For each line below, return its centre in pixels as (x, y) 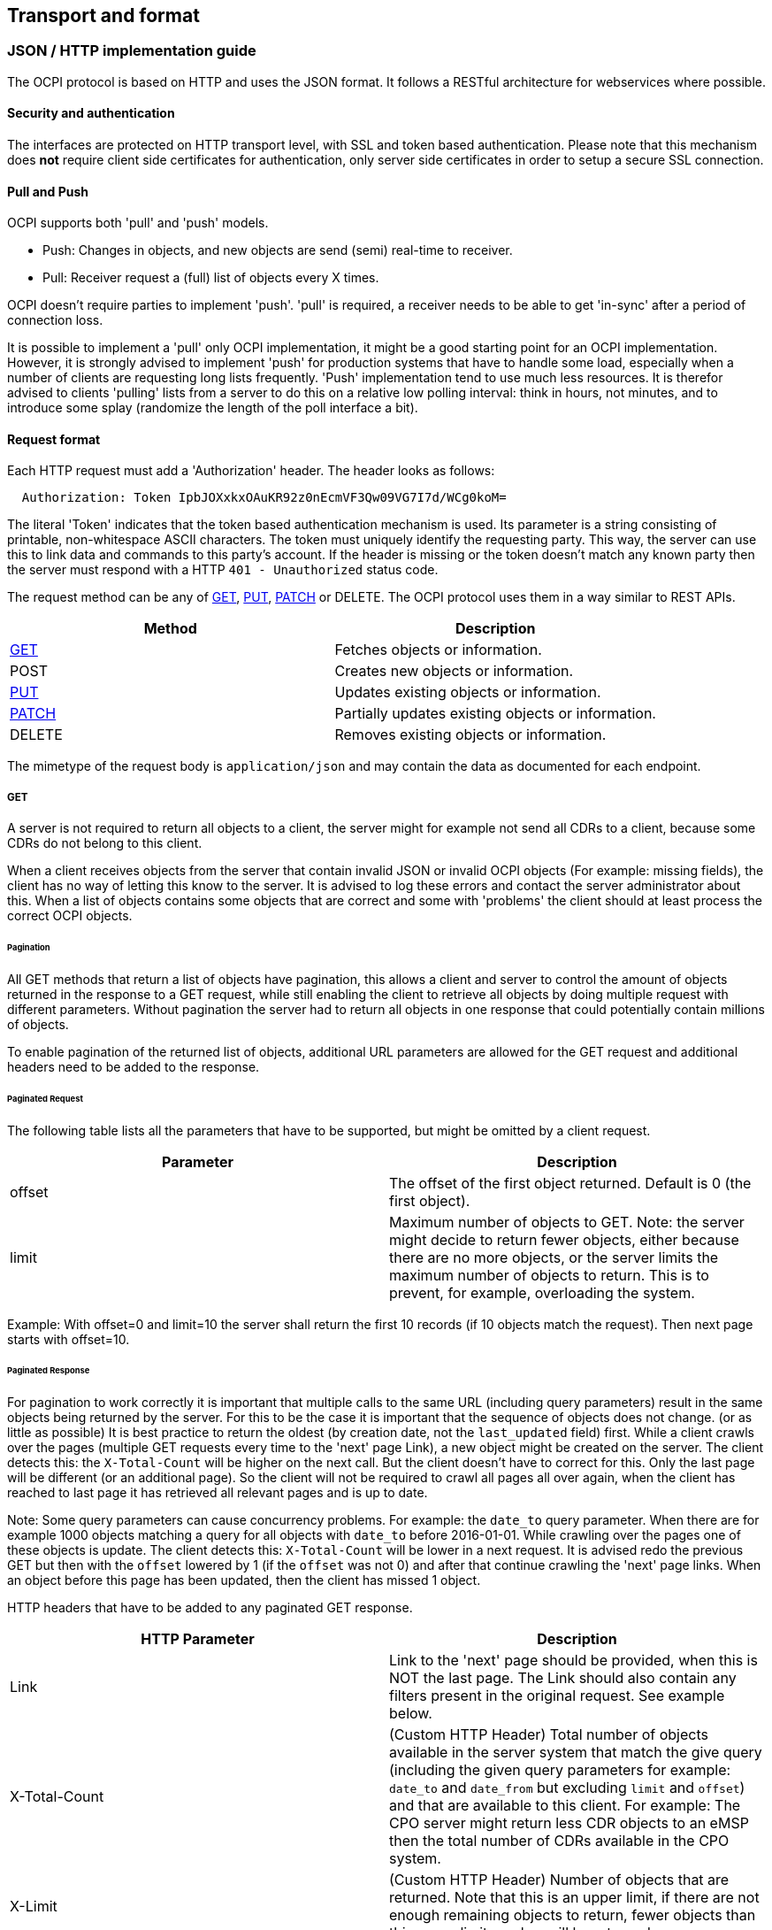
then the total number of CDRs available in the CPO (559, 1841)
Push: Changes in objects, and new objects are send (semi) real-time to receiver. (278, 250)
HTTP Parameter (198, 1639)
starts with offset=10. (69, 1339)
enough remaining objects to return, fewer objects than (573, 1915)
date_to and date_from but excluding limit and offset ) (567, 1788)
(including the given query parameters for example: (560, 1770)
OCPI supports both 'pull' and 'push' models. (138, 223)
